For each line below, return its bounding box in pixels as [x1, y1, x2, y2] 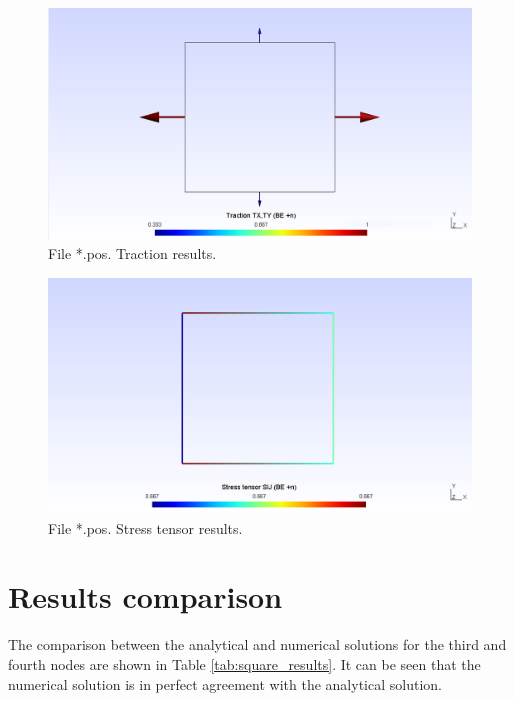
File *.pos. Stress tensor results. [48, 517, 243, 538]
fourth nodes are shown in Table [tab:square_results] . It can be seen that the [8, 653, 481, 674]
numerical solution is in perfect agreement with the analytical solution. [8, 673, 442, 694]
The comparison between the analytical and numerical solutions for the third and [8, 634, 507, 655]
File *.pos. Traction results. [48, 243, 217, 264]
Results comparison [8, 576, 283, 617]
